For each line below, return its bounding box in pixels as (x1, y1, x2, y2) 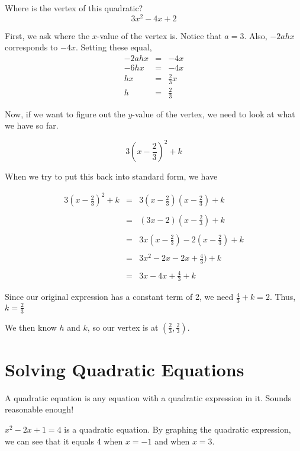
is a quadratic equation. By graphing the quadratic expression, (64, 423, 291, 435)
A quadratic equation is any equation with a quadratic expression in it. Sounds (5, 391, 292, 404)
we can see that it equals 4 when (5, 434, 123, 447)
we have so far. (5, 119, 59, 132)
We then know (5, 321, 57, 333)
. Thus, (269, 290, 296, 303)
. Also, (244, 29, 267, 41)
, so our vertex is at (87, 321, 159, 333)
